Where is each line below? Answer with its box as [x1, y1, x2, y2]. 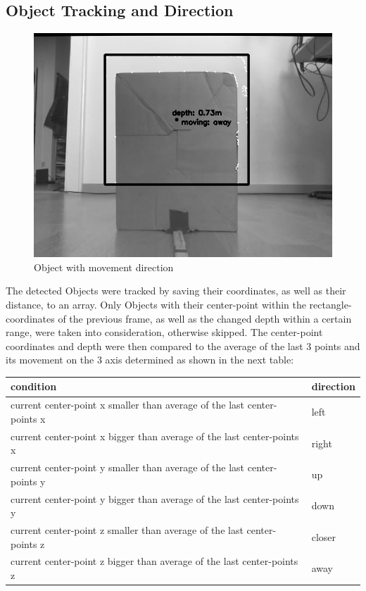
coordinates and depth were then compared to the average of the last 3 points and [6, 338, 360, 353]
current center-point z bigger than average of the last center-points [11, 554, 298, 568]
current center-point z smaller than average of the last [11, 523, 244, 537]
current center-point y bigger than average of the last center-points [11, 491, 299, 506]
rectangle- [309, 297, 352, 311]
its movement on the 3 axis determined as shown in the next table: [6, 352, 294, 367]
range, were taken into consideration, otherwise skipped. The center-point [6, 325, 323, 340]
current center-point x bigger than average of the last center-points [11, 428, 299, 443]
